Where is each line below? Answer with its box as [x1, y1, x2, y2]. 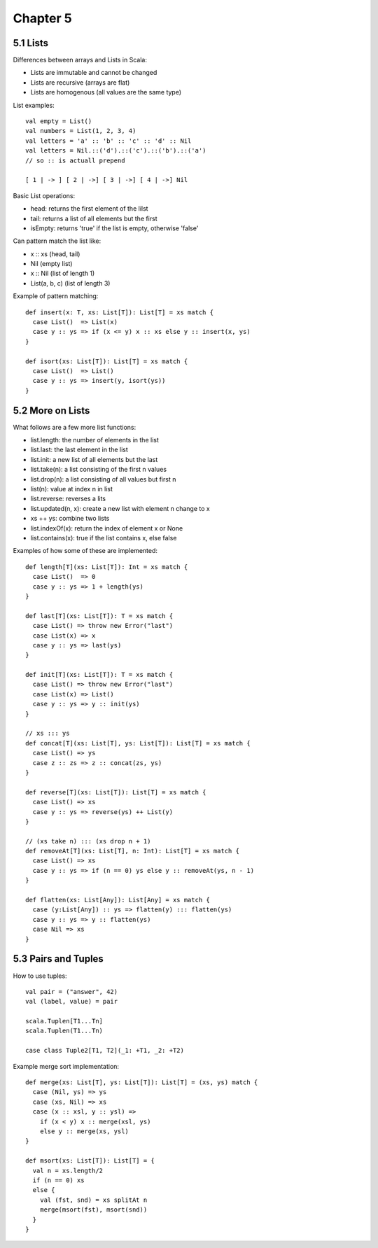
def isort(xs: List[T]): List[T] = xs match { [25, 357, 188, 365]
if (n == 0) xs [32, 1176, 85, 1184]
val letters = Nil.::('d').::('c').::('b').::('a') [25, 147, 206, 155]
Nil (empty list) [30, 260, 73, 268]
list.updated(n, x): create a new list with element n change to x [30, 504, 210, 512]
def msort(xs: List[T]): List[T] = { [25, 1157, 155, 1165]
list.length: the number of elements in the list [30, 436, 159, 444]
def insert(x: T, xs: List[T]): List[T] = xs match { [25, 308, 213, 316]
